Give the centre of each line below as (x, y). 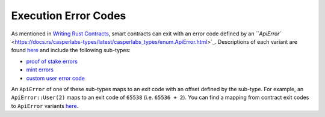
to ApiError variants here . (45, 106)
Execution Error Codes (69, 16)
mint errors (40, 70)
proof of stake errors (52, 61)
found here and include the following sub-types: (71, 50)
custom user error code (56, 78)
